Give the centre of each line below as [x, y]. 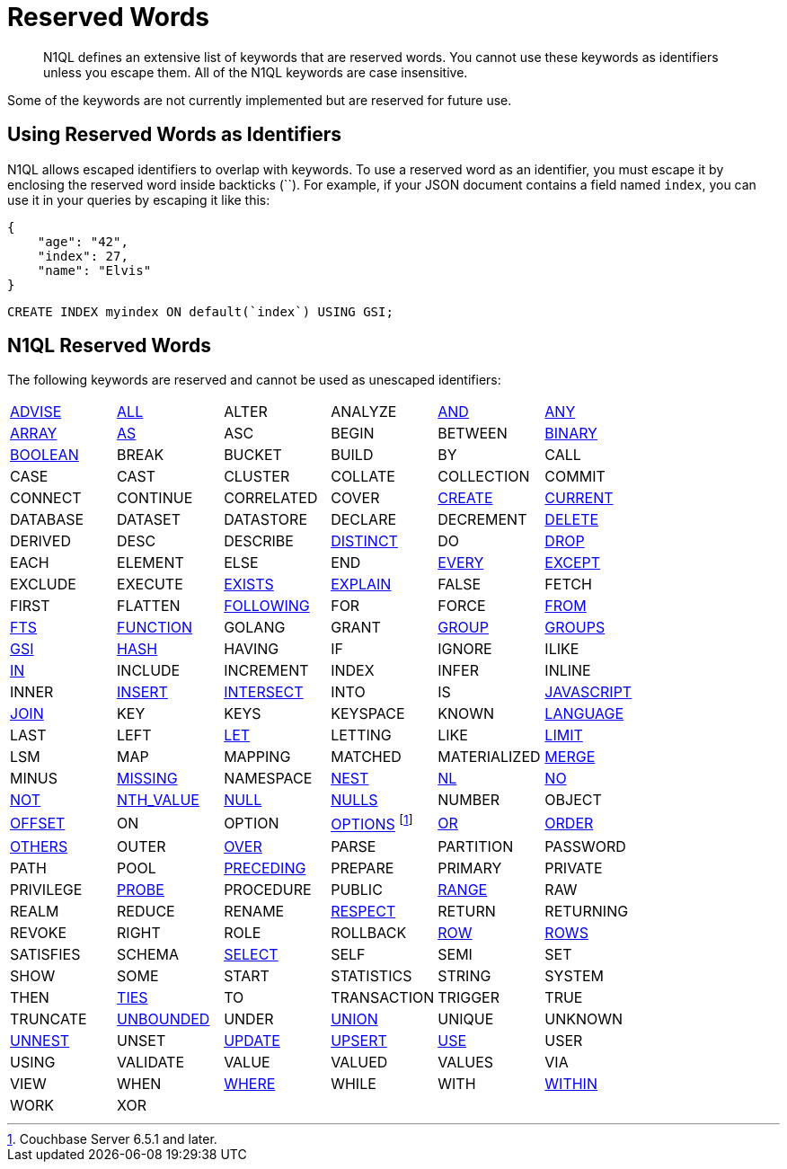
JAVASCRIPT [588, 692]
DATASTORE [265, 520]
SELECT [251, 954]
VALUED [359, 1062]
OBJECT [573, 800]
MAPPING [257, 757]
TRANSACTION [383, 997]
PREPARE [363, 868]
